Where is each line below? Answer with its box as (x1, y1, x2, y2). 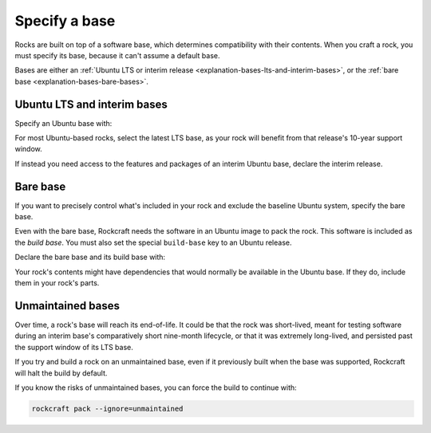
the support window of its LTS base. (14, 342, 133, 352)
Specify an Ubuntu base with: (14, 118, 113, 128)
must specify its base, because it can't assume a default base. (14, 50, 220, 60)
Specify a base (14, 12, 116, 30)
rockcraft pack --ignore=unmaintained (31, 403, 184, 413)
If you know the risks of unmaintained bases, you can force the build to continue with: (14, 383, 297, 392)
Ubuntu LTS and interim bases (14, 97, 168, 111)
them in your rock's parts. (14, 278, 100, 288)
